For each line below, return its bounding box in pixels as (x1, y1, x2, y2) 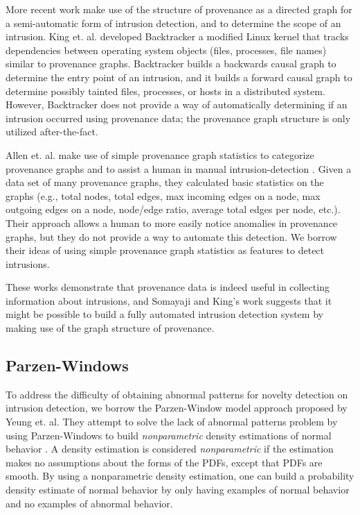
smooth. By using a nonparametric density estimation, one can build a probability (6, 468, 354, 483)
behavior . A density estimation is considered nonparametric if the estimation (6, 441, 334, 456)
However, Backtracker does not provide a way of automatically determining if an (6, 97, 348, 112)
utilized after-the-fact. (6, 124, 98, 139)
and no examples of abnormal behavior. (6, 496, 173, 510)
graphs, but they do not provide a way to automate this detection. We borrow (6, 229, 337, 244)
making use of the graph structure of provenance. (6, 321, 215, 335)
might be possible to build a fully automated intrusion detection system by (6, 307, 323, 321)
